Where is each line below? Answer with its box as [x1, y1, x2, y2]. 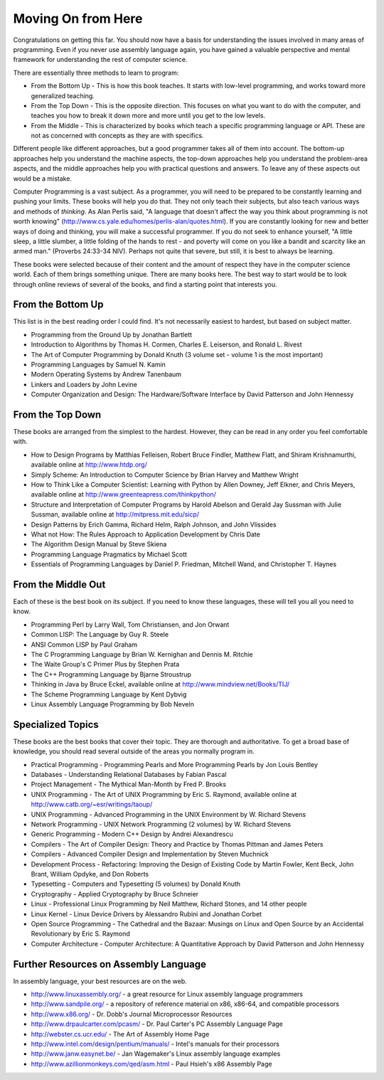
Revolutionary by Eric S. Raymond [31, 929, 131, 938]
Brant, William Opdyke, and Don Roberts [31, 869, 149, 878]
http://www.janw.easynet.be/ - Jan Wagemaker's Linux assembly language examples [31, 1049, 281, 1058]
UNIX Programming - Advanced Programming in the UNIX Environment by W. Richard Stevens [31, 810, 306, 818]
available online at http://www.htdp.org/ [31, 460, 147, 469]
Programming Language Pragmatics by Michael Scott [31, 550, 188, 558]
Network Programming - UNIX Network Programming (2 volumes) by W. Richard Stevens [31, 820, 292, 828]
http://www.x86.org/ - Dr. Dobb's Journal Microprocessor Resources [31, 1010, 233, 1018]
